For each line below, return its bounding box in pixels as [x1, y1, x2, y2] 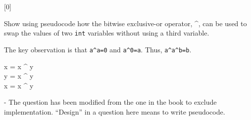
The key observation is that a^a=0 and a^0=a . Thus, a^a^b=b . [4, 44, 192, 54]
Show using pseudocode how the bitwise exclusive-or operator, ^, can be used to [4, 18, 247, 28]
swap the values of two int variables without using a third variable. [4, 28, 209, 38]
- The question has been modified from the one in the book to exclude [4, 97, 217, 107]
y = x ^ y [4, 71, 34, 81]
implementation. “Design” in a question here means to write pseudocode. [4, 106, 225, 117]
